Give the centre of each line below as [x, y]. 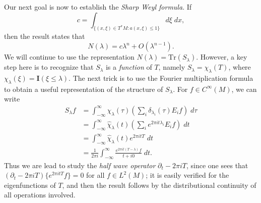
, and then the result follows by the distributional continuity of [159, 185]
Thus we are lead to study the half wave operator [80, 165]
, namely [172, 67]
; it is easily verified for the [187, 175]
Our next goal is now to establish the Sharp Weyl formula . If [98, 7]
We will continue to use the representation [69, 57]
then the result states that [45, 36]
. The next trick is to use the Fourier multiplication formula [161, 78]
